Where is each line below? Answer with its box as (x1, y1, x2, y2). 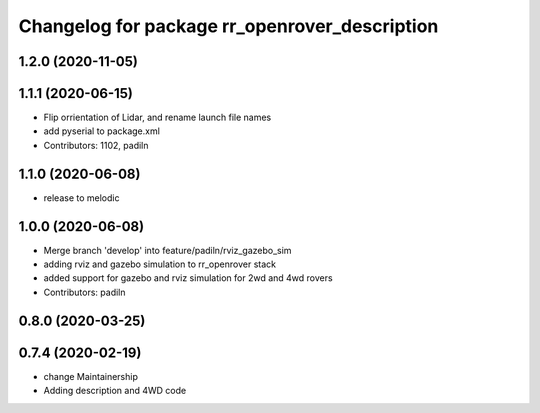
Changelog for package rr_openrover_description (18, 15, 439, 37)
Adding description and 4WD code (43, 385, 187, 397)
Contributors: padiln (43, 286, 126, 298)
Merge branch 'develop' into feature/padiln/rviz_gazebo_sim (43, 244, 292, 256)
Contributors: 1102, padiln (43, 139, 149, 151)
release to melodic (43, 191, 120, 204)
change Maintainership (43, 370, 139, 382)
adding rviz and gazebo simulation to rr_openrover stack (43, 258, 277, 270)
